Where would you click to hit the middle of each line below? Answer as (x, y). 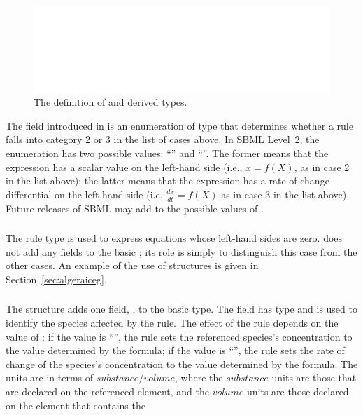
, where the (199, 377)
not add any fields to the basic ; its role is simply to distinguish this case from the (181, 251)
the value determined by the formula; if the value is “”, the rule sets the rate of (175, 350)
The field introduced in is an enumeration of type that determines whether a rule (179, 125)
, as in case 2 (322, 166)
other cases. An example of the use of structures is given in (132, 265)
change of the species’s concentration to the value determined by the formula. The (182, 363)
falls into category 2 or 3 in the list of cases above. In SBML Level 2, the (163, 139)
